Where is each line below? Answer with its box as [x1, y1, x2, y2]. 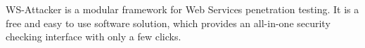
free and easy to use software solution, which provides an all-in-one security [6, 15, 331, 30]
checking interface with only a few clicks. [6, 29, 181, 44]
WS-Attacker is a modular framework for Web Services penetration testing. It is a [6, 2, 359, 16]
